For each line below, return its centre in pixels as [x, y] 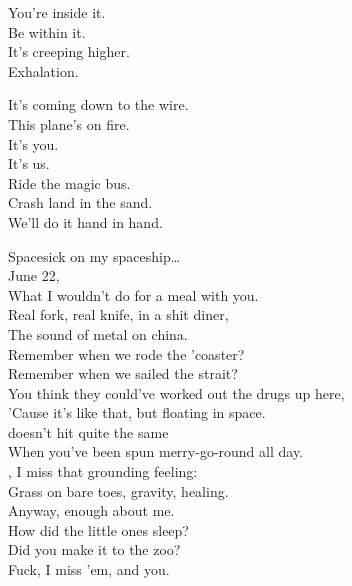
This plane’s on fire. [69, 123]
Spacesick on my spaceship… [94, 255]
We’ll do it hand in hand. [85, 221]
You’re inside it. [57, 12]
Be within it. [47, 31]
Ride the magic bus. [69, 182]
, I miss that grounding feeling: [103, 471]
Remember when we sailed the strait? [123, 373]
